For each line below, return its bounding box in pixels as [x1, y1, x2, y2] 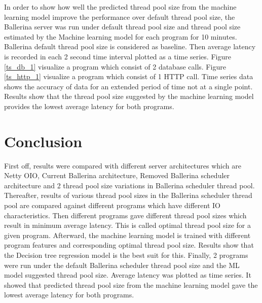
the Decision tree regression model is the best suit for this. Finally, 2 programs [4, 250, 248, 260]
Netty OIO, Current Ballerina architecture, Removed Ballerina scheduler [4, 170, 230, 181]
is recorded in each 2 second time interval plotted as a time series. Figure [4, 51, 231, 61]
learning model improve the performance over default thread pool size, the [4, 11, 235, 22]
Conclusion [4, 130, 83, 151]
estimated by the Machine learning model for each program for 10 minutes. [4, 31, 237, 42]
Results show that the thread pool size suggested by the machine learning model [4, 91, 254, 102]
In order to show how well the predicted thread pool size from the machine [4, 2, 237, 12]
